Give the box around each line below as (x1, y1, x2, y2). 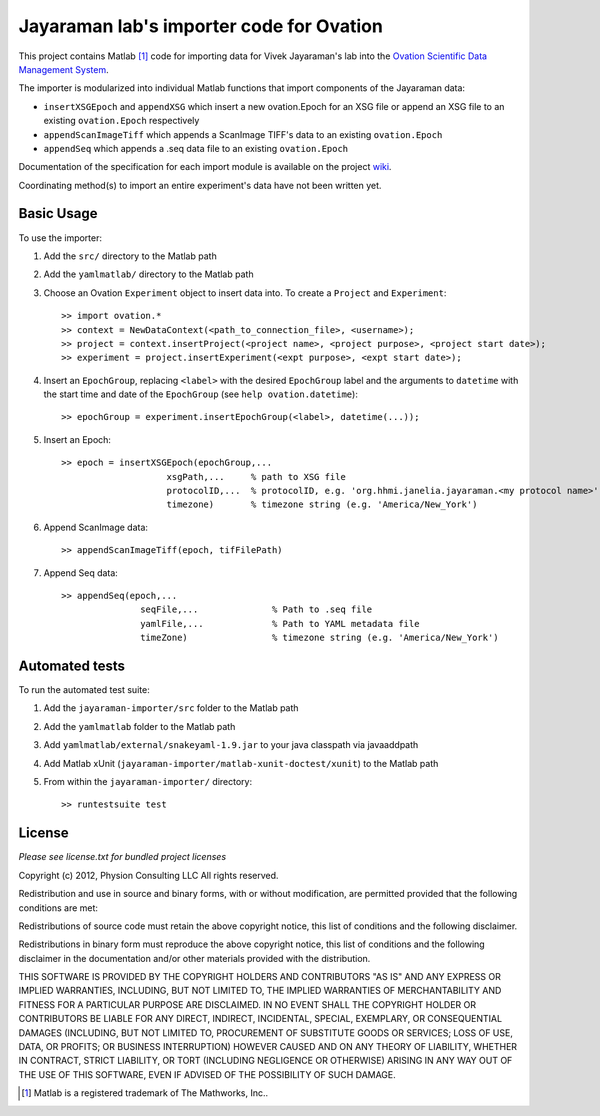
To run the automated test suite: (18, 684, 150, 696)
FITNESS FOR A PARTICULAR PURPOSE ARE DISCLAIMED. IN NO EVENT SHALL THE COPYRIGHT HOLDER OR (18, 998, 477, 1010)
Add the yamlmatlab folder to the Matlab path (43, 720, 236, 732)
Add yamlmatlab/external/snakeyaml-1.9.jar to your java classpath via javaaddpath (43, 739, 419, 751)
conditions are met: (18, 901, 99, 914)
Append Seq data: (43, 566, 119, 579)
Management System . (18, 63, 109, 75)
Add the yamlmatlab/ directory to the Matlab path (43, 268, 254, 280)
